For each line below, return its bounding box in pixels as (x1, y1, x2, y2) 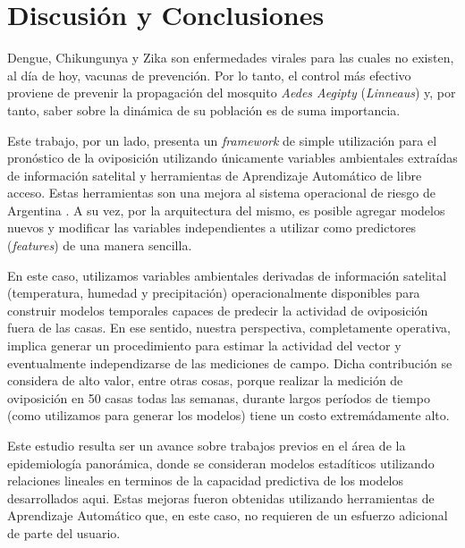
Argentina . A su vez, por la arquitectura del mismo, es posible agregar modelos (7, 200, 445, 219)
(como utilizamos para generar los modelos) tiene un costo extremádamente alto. (7, 406, 450, 425)
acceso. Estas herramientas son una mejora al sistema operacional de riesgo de (7, 183, 435, 202)
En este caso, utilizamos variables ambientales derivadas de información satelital (7, 266, 447, 284)
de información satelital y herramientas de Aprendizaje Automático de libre (7, 165, 422, 184)
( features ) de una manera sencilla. (7, 236, 192, 255)
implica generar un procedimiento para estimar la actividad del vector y (7, 336, 402, 355)
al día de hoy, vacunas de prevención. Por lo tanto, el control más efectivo (7, 65, 411, 84)
